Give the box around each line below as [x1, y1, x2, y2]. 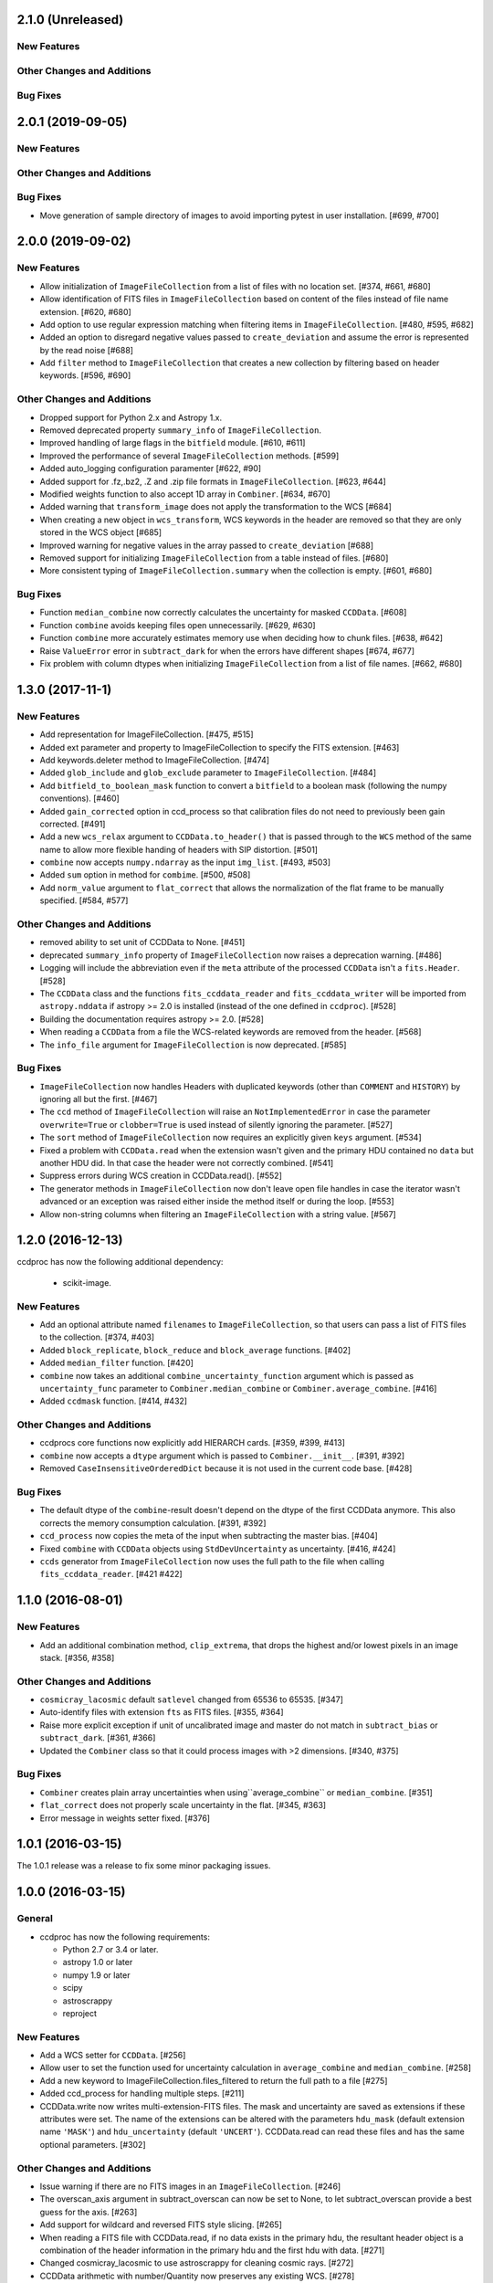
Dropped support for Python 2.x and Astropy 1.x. [39, 412, 223, 423]
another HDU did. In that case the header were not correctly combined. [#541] [39, 1158, 334, 1168]
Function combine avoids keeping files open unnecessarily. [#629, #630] [39, 619, 316, 630]
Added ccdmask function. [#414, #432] [39, 1395, 187, 1406]
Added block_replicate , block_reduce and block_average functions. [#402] [39, 1344, 351, 1355]
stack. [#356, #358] [39, 1652, 115, 1663]
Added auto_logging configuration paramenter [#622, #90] [39, 463, 262, 474]
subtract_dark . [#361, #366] [39, 1732, 156, 1743]
